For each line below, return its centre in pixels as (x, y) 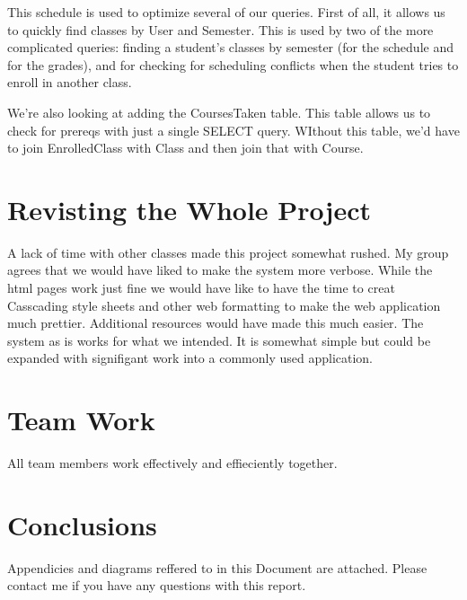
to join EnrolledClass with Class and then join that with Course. (185, 148)
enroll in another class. (70, 82)
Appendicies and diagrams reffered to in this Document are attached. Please (217, 567)
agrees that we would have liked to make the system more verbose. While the (220, 270)
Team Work (81, 420)
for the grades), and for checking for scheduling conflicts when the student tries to (233, 64)
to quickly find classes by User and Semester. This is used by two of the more (220, 29)
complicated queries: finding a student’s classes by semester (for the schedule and (230, 47)
